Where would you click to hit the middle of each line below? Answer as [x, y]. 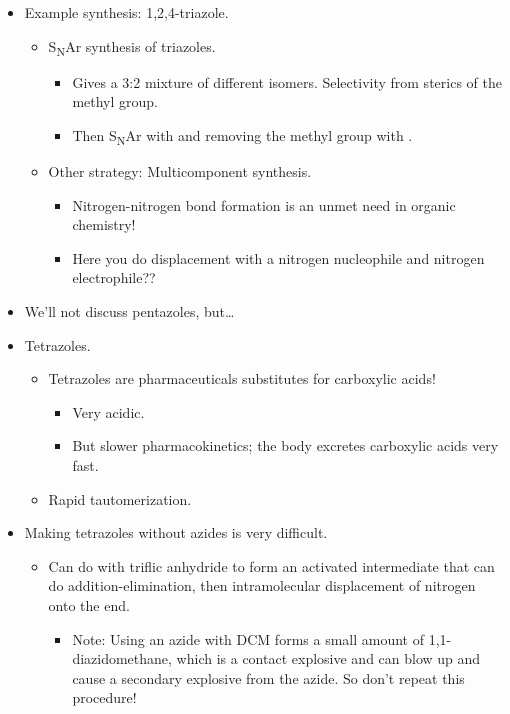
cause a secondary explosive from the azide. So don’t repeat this [268, 677]
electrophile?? [114, 277]
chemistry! [104, 224]
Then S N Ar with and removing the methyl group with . [242, 136]
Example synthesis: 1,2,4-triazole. [126, 12]
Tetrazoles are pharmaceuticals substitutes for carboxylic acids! [242, 378]
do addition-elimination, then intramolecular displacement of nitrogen [262, 585]
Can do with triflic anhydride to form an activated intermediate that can [271, 565]
